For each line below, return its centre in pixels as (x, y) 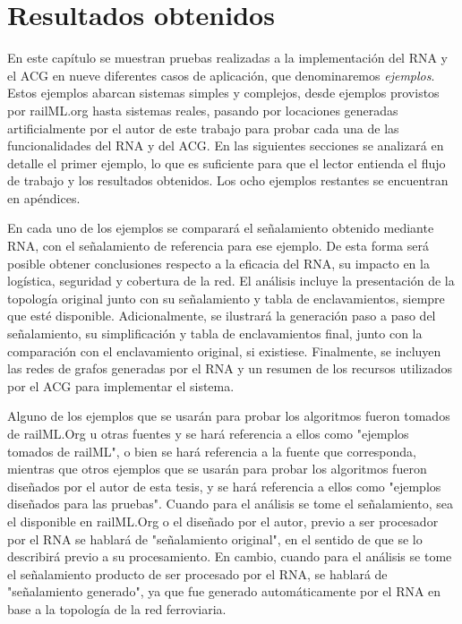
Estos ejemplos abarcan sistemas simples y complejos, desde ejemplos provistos (223, 93)
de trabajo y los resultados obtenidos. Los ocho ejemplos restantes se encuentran (228, 180)
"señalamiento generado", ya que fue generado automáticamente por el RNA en (224, 591)
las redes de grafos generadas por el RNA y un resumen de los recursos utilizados (230, 368)
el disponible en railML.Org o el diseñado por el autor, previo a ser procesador (223, 521)
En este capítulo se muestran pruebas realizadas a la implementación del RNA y (228, 58)
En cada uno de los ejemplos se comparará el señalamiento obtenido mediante (221, 228)
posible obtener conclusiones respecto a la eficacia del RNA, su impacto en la (218, 263)
